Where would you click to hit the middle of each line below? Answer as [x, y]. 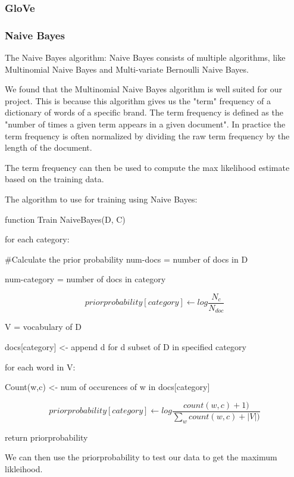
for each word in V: [40, 367]
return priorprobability [46, 437]
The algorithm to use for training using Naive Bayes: [101, 199]
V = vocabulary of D [43, 327]
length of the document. [49, 147]
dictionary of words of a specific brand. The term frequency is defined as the [144, 112]
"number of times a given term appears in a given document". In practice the [145, 124]
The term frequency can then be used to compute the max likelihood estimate [147, 167]
